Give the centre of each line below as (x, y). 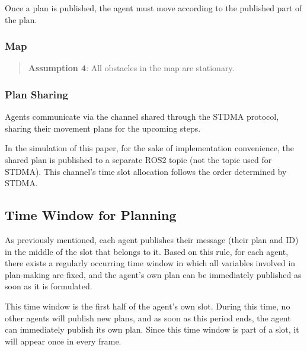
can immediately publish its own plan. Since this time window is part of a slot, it (152, 329)
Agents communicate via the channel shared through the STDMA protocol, (142, 117)
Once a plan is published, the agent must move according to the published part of (153, 8)
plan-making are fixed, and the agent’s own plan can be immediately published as (153, 274)
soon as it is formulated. (49, 286)
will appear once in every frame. (63, 341)
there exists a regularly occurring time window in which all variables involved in (150, 263)
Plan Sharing (36, 94)
